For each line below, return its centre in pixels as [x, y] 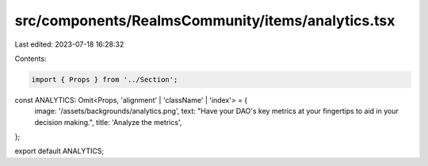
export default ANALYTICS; [59, 151]
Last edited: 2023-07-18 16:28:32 [69, 44]
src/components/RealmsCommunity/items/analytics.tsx [205, 21]
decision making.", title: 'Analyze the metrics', [108, 122]
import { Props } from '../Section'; [105, 79]
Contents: [31, 58]
